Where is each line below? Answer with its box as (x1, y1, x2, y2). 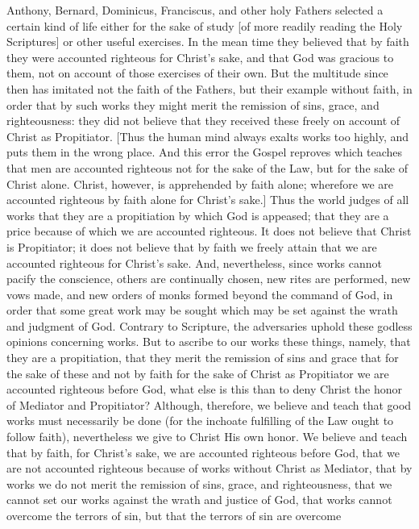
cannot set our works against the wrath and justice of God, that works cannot (6, 491, 392, 508)
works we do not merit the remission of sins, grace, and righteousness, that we (6, 475, 392, 492)
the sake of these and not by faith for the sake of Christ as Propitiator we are (6, 364, 389, 381)
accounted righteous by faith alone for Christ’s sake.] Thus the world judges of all (6, 191, 409, 208)
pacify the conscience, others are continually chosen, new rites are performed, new (6, 270, 411, 287)
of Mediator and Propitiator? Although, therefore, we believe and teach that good (6, 396, 412, 413)
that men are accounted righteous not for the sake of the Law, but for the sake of (6, 159, 408, 176)
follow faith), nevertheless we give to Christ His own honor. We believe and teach (6, 428, 408, 445)
